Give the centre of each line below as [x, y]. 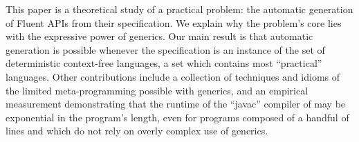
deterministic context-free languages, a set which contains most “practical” [164, 63]
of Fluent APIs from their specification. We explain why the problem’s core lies [174, 22]
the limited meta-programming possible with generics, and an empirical [157, 90]
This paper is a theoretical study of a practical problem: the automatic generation [179, 9]
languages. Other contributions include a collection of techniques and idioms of [173, 76]
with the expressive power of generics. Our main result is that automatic [159, 36]
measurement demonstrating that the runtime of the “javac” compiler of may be [176, 104]
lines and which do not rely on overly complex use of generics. [137, 131]
